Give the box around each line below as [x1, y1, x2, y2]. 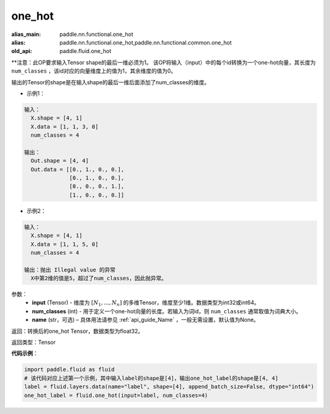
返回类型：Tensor [11, 339, 56, 346]
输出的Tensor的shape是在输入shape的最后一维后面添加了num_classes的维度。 [11, 78, 210, 85]
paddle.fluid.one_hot [59, 48, 112, 55]
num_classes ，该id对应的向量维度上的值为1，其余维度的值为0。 [11, 67, 177, 74]
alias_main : [11, 31, 41, 38]
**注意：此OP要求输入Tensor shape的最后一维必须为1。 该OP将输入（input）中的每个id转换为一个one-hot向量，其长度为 [11, 59, 316, 66]
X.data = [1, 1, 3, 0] [31, 123, 99, 130]
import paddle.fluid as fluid [24, 366, 115, 373]
